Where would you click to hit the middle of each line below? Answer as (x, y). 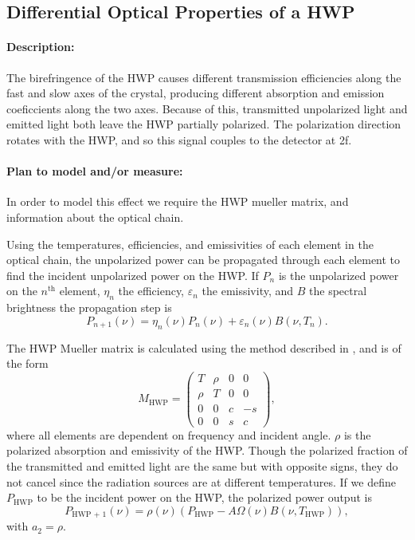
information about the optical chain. (95, 217)
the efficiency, (151, 291)
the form (27, 363)
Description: (41, 47)
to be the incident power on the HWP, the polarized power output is (204, 497)
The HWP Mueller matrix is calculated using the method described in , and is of (204, 347)
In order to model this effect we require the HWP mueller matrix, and (178, 201)
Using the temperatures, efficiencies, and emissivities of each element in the (190, 244)
